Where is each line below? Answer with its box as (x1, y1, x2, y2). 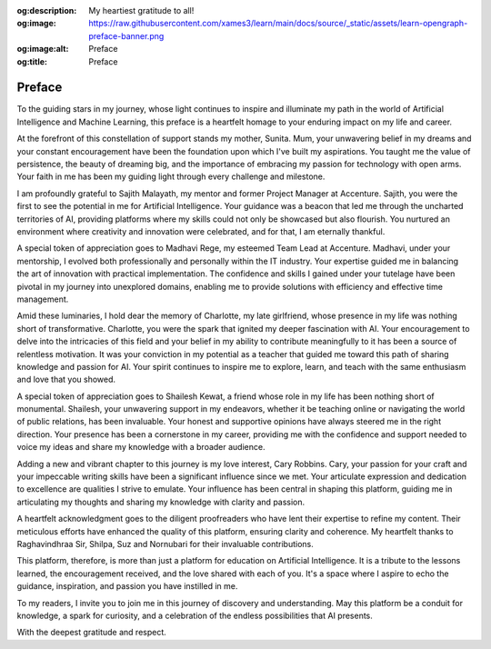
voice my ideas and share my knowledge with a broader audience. (16, 442, 266, 453)
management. (16, 294, 69, 305)
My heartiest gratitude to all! (88, 5, 195, 15)
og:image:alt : (16, 44, 69, 55)
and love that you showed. (16, 374, 116, 385)
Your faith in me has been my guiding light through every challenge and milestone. (16, 171, 326, 182)
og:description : (16, 5, 77, 15)
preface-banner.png (88, 30, 165, 41)
